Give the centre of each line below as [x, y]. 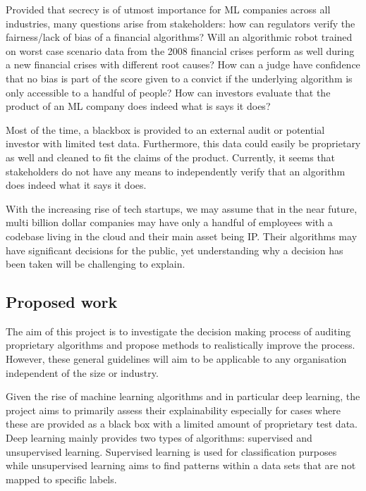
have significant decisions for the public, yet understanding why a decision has [175, 250]
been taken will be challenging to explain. [96, 264]
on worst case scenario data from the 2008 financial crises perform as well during [180, 50]
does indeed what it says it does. [76, 185]
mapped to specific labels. [61, 479]
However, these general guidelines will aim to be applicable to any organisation [176, 359]
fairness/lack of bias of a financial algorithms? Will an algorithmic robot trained [179, 37]
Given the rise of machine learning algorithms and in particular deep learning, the [183, 396]
